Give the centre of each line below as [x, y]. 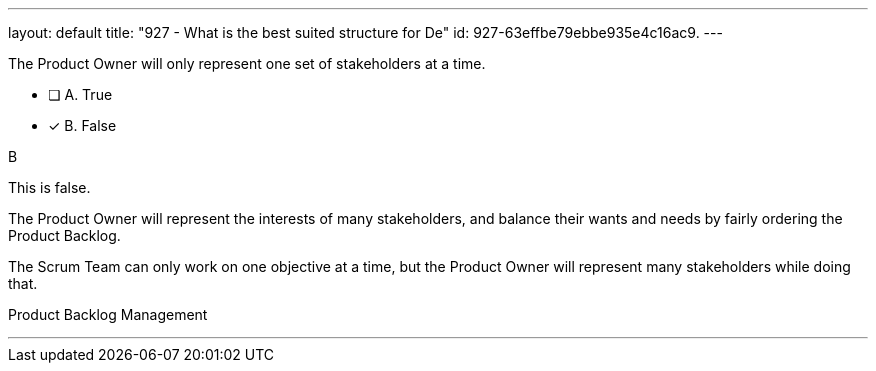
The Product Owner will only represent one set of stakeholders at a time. [247, 63]
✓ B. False [82, 125]
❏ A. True [80, 94]
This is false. [49, 187]
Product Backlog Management [108, 314]
